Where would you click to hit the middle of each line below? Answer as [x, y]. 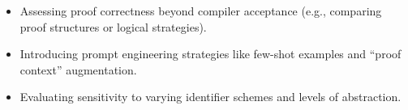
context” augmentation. [78, 69]
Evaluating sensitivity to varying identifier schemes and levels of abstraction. [210, 97]
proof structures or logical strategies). [113, 26]
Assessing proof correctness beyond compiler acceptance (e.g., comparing [201, 11]
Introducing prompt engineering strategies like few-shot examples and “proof [210, 54]
